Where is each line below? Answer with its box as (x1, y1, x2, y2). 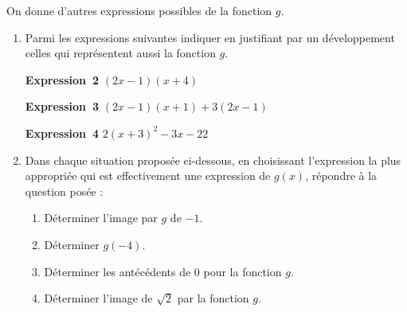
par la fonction (177, 290, 249, 306)
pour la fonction (203, 263, 282, 279)
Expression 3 (25, 98, 100, 115)
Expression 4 (25, 124, 100, 141)
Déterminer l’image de (44, 290, 153, 306)
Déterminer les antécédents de (44, 263, 191, 279)
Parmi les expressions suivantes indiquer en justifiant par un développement (25, 29, 395, 45)
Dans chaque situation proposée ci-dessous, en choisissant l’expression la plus (25, 151, 401, 168)
